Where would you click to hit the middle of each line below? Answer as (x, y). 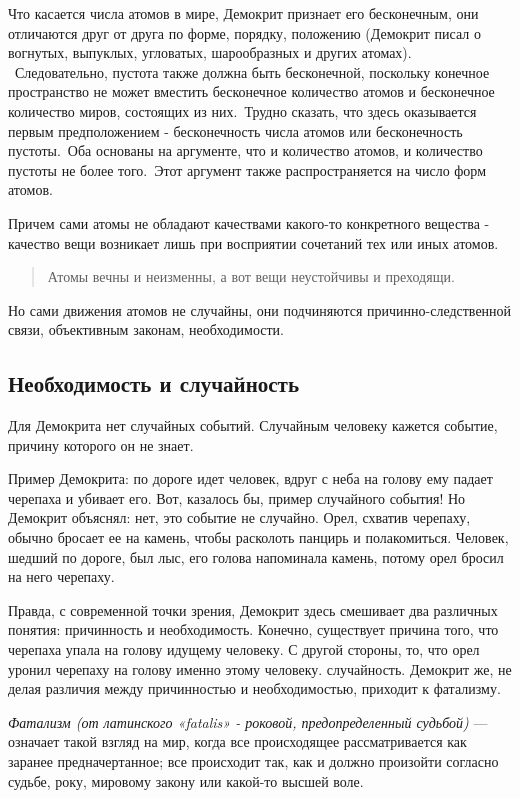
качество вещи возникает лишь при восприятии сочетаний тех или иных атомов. (253, 242)
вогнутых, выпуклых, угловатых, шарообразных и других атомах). (210, 52)
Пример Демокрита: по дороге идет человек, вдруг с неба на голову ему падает (250, 478)
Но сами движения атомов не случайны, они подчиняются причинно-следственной (260, 309)
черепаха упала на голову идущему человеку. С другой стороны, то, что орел (244, 649)
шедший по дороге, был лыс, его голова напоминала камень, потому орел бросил (256, 556)
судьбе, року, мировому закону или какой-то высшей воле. (186, 780)
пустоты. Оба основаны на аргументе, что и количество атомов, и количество (245, 150)
